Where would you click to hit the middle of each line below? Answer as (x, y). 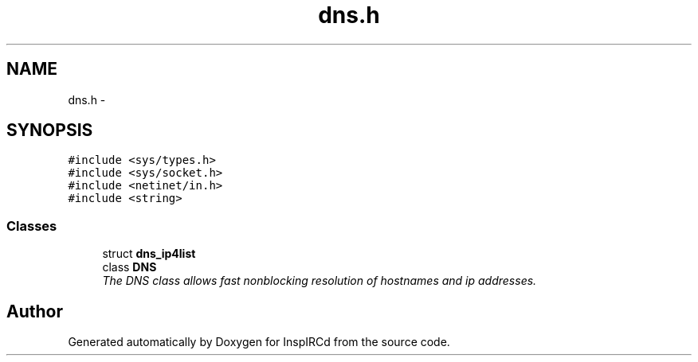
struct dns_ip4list (149, 254)
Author (35, 311)
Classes (32, 226)
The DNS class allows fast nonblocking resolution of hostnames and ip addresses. (320, 281)
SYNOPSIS (50, 130)
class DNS (129, 267)
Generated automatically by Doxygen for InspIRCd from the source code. (259, 342)
